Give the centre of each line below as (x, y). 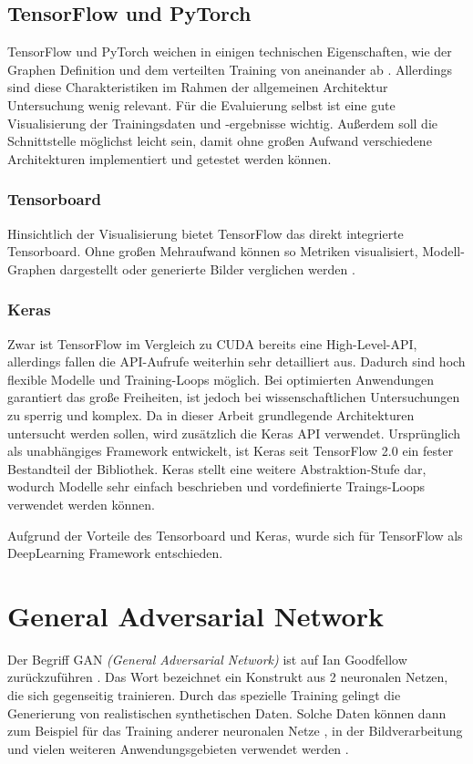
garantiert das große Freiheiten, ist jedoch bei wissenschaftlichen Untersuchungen (234, 397)
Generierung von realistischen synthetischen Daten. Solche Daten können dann (227, 712)
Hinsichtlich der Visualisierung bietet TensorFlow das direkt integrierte (206, 233)
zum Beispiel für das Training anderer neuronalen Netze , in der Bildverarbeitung (235, 731)
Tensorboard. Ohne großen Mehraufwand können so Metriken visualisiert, (213, 251)
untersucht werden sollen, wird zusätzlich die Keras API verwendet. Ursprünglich (234, 433)
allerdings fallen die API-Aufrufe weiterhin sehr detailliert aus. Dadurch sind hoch (236, 361)
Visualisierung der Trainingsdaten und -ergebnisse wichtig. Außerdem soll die (223, 123)
